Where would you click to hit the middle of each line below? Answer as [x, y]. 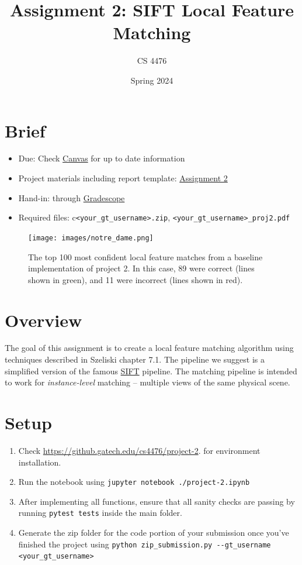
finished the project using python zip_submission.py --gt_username [145, 544]
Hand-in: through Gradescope [72, 197]
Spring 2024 [152, 80]
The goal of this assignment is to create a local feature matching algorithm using [149, 348]
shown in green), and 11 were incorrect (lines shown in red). [136, 279]
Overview [44, 320]
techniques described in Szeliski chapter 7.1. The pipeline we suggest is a [135, 359]
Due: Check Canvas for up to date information [102, 158]
